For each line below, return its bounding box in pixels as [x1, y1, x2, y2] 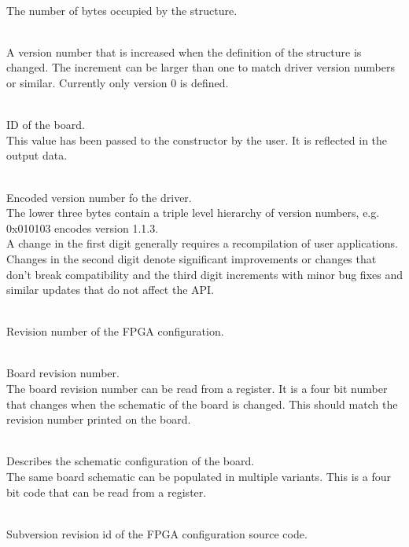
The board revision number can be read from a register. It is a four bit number [6, 380, 388, 397]
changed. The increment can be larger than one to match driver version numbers [6, 59, 395, 75]
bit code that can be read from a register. [6, 483, 207, 500]
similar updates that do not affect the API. [6, 281, 215, 298]
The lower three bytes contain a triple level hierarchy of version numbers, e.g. [6, 204, 380, 221]
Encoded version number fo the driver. [6, 189, 192, 205]
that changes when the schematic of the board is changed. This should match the [6, 395, 398, 412]
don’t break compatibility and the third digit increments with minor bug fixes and [6, 266, 403, 282]
